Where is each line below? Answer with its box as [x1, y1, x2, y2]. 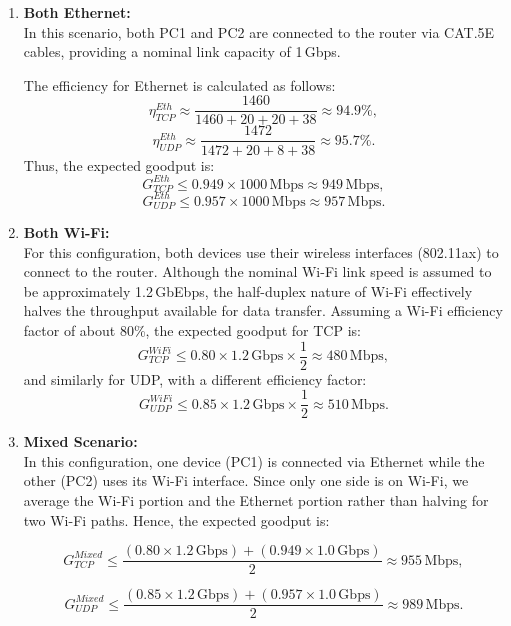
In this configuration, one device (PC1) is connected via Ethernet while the [23, 450, 485, 471]
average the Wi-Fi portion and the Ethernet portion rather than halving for [23, 490, 489, 511]
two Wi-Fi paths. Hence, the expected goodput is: [23, 509, 330, 530]
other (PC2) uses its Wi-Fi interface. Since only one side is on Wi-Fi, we [23, 470, 469, 491]
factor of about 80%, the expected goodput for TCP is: [23, 319, 361, 340]
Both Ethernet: [23, 2, 131, 22]
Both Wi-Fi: [23, 222, 110, 242]
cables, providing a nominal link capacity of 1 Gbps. [23, 41, 341, 62]
